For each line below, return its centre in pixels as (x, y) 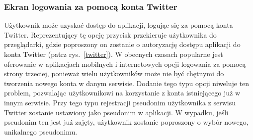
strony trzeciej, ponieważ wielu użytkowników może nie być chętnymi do (114, 73)
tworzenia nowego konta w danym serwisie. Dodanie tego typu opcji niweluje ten (127, 83)
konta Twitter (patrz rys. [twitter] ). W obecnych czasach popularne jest (114, 54)
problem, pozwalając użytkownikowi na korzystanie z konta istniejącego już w (122, 93)
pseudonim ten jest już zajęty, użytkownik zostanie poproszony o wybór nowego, (126, 122)
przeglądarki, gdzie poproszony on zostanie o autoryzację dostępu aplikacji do (122, 44)
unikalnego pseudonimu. (41, 131)
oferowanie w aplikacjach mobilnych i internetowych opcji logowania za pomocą (125, 64)
